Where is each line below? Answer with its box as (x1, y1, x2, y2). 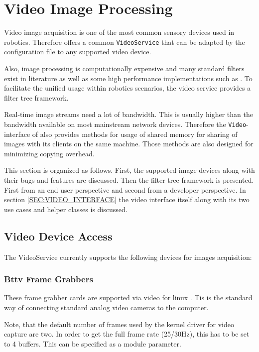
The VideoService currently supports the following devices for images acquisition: (4, 251, 252, 262)
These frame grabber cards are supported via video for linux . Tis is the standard (4, 292, 253, 303)
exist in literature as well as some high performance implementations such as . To (4, 73, 253, 83)
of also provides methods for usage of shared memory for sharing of (32, 128, 238, 139)
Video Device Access (4, 228, 113, 243)
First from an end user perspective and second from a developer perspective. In (4, 184, 246, 195)
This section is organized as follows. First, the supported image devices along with (4, 165, 255, 175)
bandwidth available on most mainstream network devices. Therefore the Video (4, 118, 247, 129)
